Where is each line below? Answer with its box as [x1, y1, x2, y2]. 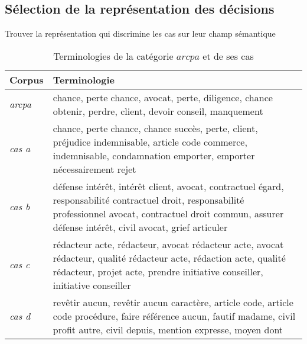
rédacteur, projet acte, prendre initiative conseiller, [53, 264, 263, 278]
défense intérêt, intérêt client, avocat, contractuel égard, [53, 179, 284, 193]
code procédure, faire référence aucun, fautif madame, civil [53, 308, 296, 323]
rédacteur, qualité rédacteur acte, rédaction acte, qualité [53, 250, 286, 265]
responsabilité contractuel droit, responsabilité [53, 192, 244, 207]
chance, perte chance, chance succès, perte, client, [53, 121, 258, 135]
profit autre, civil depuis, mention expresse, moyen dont [53, 322, 283, 336]
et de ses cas [203, 49, 254, 63]
